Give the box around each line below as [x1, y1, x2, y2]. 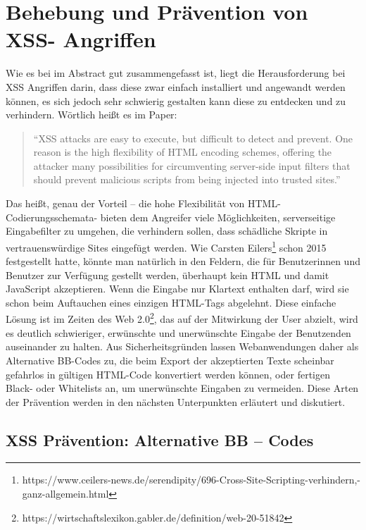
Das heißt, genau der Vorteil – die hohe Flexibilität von [6, 196, 245, 211]
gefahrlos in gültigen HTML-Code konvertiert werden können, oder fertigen [6, 366, 330, 381]
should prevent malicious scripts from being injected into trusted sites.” [33, 172, 341, 187]
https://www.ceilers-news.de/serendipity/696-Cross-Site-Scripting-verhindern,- [22, 472, 361, 487]
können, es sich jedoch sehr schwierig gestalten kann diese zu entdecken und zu [6, 93, 346, 108]
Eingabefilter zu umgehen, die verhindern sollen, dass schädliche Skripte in [6, 223, 328, 238]
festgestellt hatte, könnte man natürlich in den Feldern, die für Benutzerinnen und [6, 254, 360, 269]
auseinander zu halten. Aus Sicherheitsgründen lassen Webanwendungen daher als [6, 339, 359, 354]
